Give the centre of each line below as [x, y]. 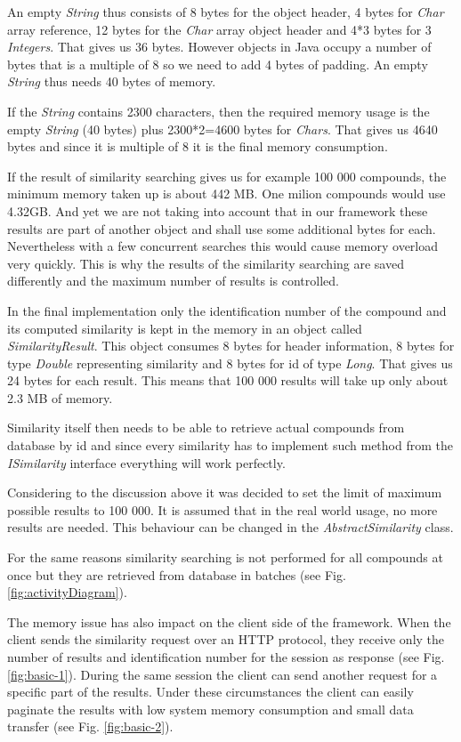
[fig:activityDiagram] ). [67, 592]
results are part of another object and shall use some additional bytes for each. [222, 228]
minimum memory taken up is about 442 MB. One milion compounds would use [226, 194]
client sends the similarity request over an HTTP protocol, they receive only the [226, 639]
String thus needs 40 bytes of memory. [112, 81]
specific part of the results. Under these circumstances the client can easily [210, 692]
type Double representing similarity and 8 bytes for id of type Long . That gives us [230, 363]
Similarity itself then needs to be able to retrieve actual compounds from [206, 427]
